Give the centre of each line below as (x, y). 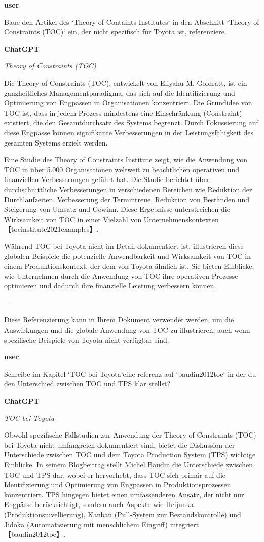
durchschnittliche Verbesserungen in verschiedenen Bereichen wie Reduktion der (128, 189)
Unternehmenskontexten (181, 219)
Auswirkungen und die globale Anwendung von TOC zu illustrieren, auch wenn (127, 330)
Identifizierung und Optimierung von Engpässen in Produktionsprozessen (118, 484)
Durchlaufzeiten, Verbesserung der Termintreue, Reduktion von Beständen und (127, 199)
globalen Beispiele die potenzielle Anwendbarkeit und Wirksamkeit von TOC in (127, 256)
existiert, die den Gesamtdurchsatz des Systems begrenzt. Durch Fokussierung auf (131, 122)
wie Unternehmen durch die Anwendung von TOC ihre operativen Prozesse (121, 276)
